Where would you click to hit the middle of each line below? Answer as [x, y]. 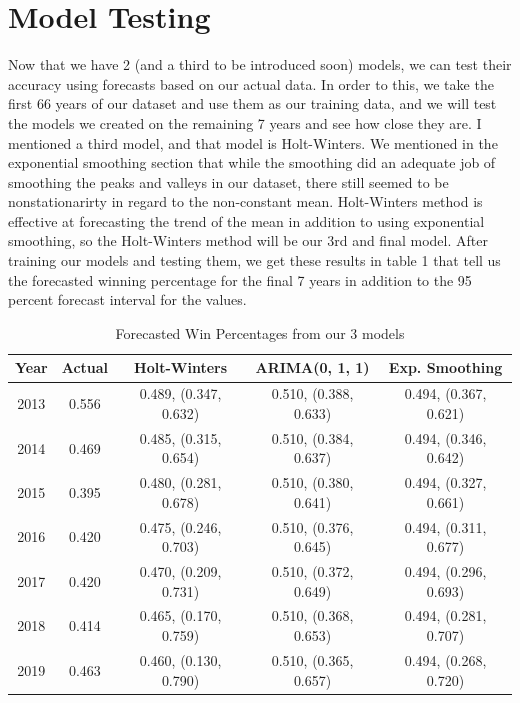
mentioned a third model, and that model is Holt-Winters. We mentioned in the [253, 142]
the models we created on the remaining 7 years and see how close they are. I [245, 122]
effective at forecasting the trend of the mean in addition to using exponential [246, 220]
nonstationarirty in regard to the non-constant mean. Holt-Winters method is [245, 201]
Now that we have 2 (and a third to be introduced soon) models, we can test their [260, 64]
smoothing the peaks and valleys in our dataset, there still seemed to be [228, 181]
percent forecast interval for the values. [127, 299]
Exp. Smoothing [445, 367]
